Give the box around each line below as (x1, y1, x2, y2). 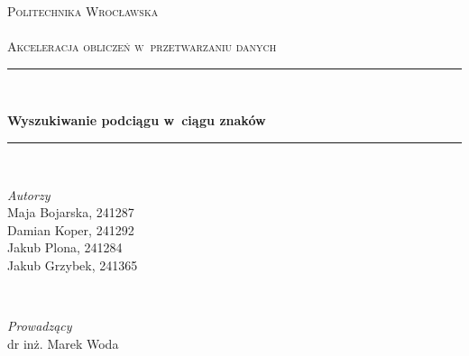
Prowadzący (7, 316, 72, 335)
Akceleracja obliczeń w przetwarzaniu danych (7, 37, 277, 56)
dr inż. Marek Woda (7, 333, 119, 352)
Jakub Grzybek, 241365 (7, 255, 138, 274)
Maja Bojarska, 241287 (7, 203, 134, 222)
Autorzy (7, 185, 51, 204)
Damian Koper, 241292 (7, 220, 134, 239)
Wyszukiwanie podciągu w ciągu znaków (7, 111, 266, 130)
